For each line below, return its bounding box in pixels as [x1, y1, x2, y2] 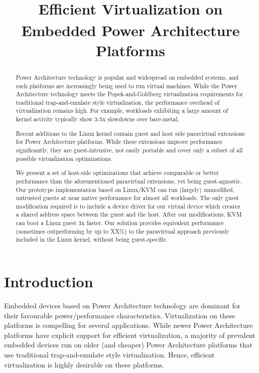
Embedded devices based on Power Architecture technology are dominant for [4, 300, 241, 311]
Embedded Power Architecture [21, 20, 240, 41]
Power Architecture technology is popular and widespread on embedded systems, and [16, 73, 239, 81]
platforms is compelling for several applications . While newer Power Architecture [4, 320, 253, 330]
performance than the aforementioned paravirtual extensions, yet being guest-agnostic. [16, 176, 242, 185]
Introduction [4, 271, 93, 292]
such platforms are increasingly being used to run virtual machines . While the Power [16, 81, 237, 90]
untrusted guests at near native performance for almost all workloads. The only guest [16, 194, 239, 202]
